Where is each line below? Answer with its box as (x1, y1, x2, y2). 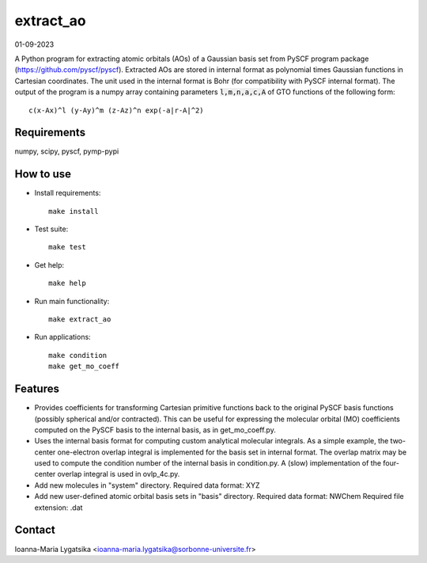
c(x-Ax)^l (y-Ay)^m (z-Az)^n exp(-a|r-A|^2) (28, 105, 205, 115)
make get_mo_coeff (48, 362, 120, 371)
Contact (14, 523, 55, 537)
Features (14, 382, 59, 396)
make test (48, 242, 86, 252)
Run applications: (34, 333, 91, 342)
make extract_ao (48, 315, 111, 324)
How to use (14, 167, 71, 181)
